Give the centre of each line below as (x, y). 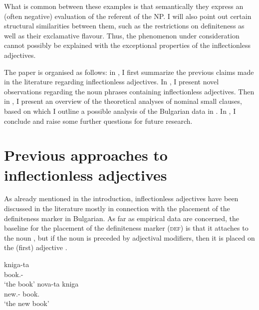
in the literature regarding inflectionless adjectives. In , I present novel (112, 82)
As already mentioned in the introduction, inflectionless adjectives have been (121, 198)
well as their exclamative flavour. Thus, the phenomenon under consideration (122, 35)
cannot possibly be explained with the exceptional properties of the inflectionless (127, 45)
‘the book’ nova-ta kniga (41, 284)
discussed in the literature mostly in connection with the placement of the (117, 208)
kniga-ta (17, 264)
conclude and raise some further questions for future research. (98, 121)
